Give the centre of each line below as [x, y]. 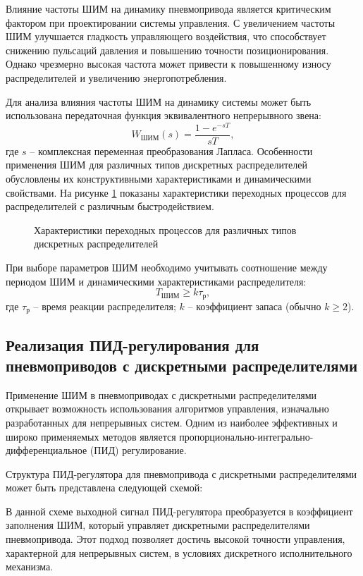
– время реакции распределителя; [105, 306]
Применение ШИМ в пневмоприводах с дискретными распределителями [161, 394]
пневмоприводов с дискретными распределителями [182, 365]
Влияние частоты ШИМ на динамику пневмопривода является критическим [168, 8]
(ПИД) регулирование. [138, 450]
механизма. [30, 566]
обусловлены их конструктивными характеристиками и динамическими [159, 179]
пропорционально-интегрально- [246, 436]
